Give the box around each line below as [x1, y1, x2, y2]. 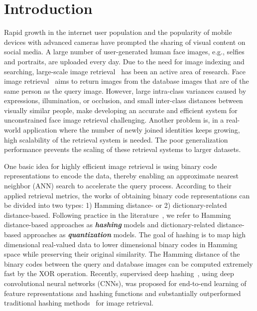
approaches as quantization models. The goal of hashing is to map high [23, 229, 246, 239]
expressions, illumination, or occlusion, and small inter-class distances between [4, 95, 243, 106]
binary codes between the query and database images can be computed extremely [4, 258, 253, 269]
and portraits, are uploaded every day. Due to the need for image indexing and [4, 56, 245, 66]
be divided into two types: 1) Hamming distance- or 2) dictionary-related [4, 200, 227, 210]
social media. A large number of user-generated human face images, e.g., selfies [4, 46, 245, 57]
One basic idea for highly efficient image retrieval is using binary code [4, 160, 217, 171]
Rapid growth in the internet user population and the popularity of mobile [4, 27, 232, 37]
